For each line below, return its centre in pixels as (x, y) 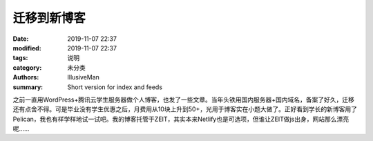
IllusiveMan (84, 77)
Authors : (26, 77)
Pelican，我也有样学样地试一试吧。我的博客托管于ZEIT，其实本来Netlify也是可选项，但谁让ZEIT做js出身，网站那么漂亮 (181, 119)
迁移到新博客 (49, 18)
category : (27, 67)
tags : (20, 58)
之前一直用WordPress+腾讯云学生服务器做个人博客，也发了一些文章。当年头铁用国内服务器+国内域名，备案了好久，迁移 (184, 100)
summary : (28, 87)
